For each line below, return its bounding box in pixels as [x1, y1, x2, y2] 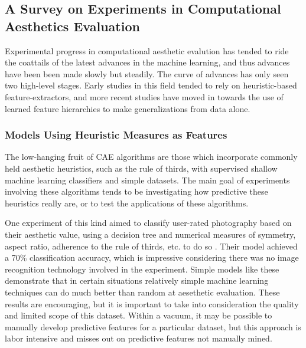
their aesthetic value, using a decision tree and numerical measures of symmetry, [5, 228, 296, 240]
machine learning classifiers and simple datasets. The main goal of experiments [5, 173, 290, 186]
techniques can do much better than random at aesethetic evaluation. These [5, 285, 280, 298]
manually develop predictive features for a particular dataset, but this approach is [5, 320, 301, 333]
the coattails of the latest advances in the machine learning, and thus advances [5, 56, 290, 68]
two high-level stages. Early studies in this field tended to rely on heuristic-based [5, 79, 297, 91]
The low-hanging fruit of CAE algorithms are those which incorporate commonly [5, 150, 298, 163]
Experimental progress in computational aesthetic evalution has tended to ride [5, 44, 289, 57]
